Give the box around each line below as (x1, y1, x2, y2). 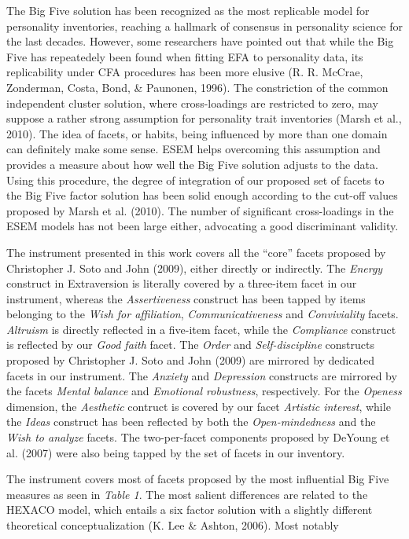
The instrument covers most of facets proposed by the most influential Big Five (6, 471, 389, 487)
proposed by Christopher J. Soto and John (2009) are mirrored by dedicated (6, 352, 374, 368)
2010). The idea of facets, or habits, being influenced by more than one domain (6, 125, 388, 141)
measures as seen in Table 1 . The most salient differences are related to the (6, 486, 368, 502)
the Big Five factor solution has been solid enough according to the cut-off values (6, 187, 398, 203)
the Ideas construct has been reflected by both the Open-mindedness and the (6, 413, 376, 430)
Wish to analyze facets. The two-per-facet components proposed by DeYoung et (6, 429, 390, 445)
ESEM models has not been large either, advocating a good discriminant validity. (6, 218, 399, 234)
